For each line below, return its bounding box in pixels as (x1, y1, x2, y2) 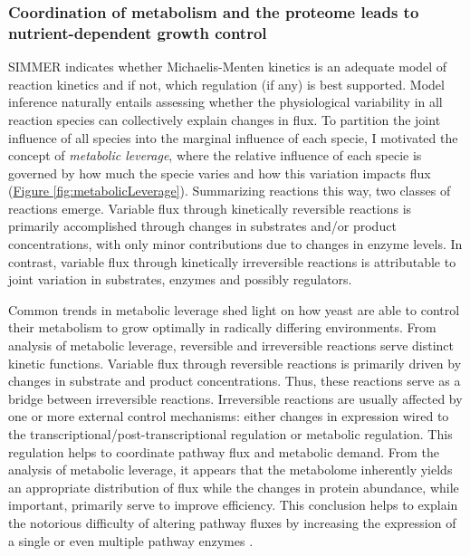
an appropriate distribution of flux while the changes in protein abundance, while (8, 477, 459, 496)
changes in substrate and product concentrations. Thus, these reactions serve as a (8, 371, 461, 390)
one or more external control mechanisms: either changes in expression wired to (8, 407, 449, 426)
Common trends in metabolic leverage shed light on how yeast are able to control (8, 300, 460, 319)
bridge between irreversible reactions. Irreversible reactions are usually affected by (8, 388, 463, 407)
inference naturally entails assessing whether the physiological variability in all (8, 92, 443, 111)
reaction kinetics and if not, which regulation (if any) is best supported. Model (8, 74, 445, 93)
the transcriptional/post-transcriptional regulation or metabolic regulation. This (8, 425, 453, 444)
